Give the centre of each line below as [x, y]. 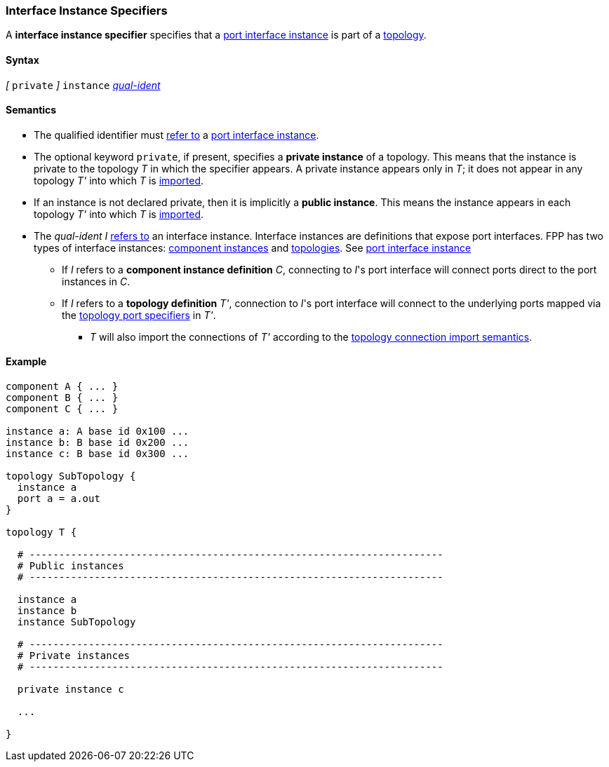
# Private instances [74, 656]
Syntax [22, 60]
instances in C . [96, 281]
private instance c [71, 690]
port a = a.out [59, 499]
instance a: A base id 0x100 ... [98, 432]
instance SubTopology [76, 622]
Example [26, 362]
